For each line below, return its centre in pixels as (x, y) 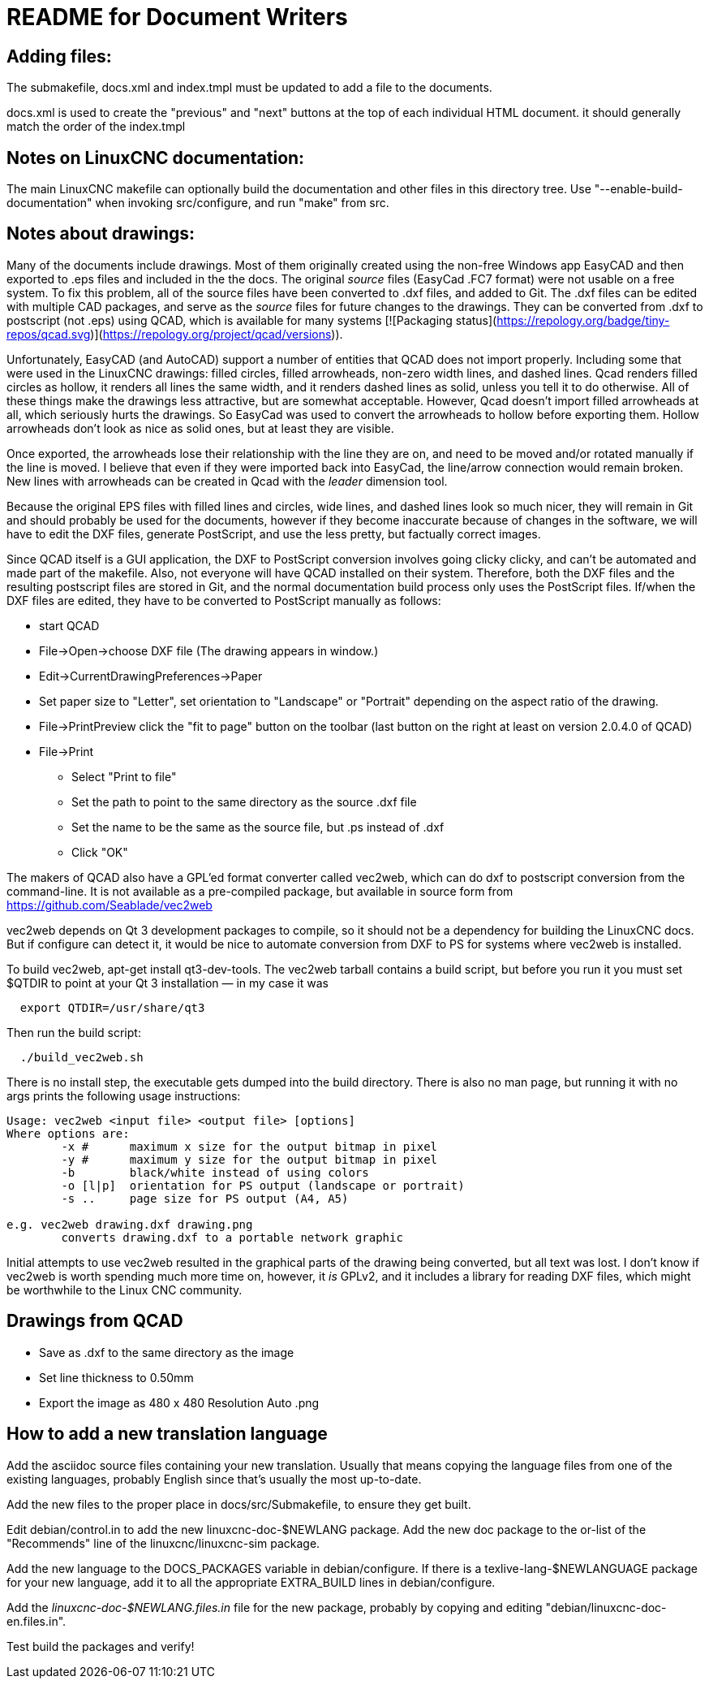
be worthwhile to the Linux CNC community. (125, 1290)
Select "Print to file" (124, 776)
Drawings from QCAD (95, 1321)
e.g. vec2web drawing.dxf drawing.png (130, 1224)
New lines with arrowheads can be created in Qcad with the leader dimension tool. (227, 481)
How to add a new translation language (167, 1434)
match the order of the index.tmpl (96, 127)
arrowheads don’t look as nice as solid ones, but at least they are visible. (200, 428)
